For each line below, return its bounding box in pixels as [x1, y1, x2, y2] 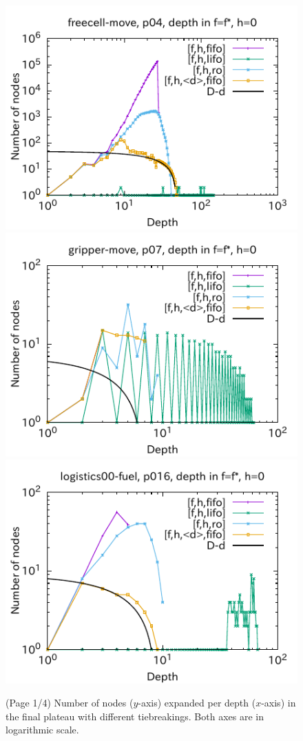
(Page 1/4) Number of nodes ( [6, 695, 134, 710]
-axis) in [261, 695, 296, 710]
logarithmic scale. [6, 722, 79, 737]
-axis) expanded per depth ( [138, 695, 256, 710]
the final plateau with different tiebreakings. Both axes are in [6, 709, 264, 723]
